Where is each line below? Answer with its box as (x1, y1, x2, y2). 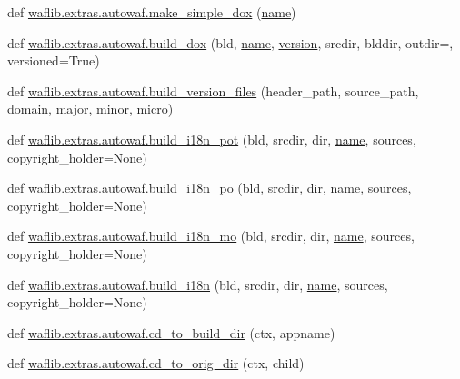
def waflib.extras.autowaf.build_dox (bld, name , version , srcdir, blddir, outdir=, (7, 33, 454, 52)
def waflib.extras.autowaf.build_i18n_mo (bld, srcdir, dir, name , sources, (7, 226, 415, 245)
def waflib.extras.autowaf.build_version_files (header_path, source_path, (7, 81, 419, 100)
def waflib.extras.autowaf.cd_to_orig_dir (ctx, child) (7, 354, 305, 373)
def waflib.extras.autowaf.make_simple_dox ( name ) (7, 3, 296, 21)
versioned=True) (7, 51, 100, 70)
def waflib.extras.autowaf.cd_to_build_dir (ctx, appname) (7, 323, 335, 342)
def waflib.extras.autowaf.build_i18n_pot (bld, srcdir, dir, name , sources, (7, 129, 416, 148)
